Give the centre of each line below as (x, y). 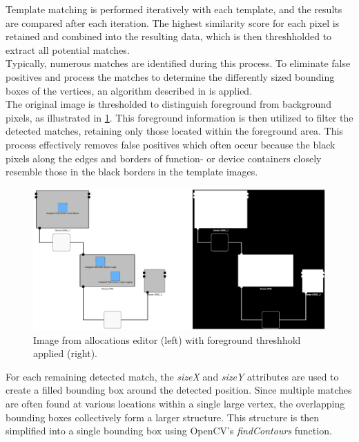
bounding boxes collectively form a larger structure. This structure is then (163, 417)
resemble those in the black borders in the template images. (132, 172)
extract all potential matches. (68, 49)
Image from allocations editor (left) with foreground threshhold (167, 339)
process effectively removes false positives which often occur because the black (171, 144)
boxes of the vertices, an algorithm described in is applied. (129, 90)
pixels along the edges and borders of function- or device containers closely (164, 158)
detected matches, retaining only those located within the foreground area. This (174, 131)
